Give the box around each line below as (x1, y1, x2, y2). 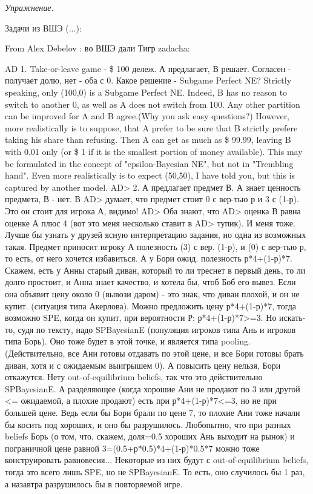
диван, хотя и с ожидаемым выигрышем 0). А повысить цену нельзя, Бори (5, 358, 281, 371)
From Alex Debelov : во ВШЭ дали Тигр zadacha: (5, 42, 190, 54)
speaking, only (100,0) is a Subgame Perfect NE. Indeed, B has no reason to (5, 85, 288, 98)
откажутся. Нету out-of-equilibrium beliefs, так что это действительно (5, 370, 263, 383)
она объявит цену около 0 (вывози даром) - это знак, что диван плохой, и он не (5, 288, 300, 300)
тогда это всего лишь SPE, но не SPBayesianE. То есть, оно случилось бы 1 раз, (5, 465, 305, 478)
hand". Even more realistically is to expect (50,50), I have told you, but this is (5, 169, 295, 182)
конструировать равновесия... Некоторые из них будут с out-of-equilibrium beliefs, (5, 453, 309, 466)
